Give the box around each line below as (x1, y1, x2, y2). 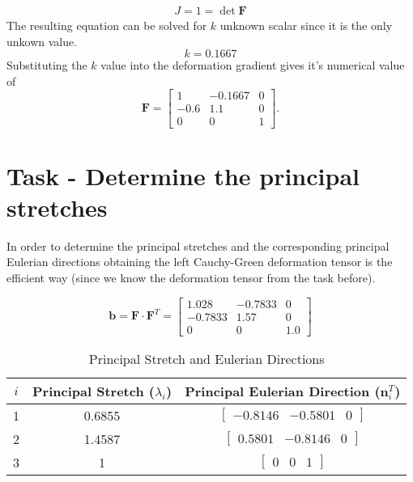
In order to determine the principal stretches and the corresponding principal (6, 237, 390, 254)
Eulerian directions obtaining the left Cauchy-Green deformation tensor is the (6, 253, 393, 270)
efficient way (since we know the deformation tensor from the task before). (6, 269, 376, 285)
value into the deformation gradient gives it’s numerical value (100, 57, 405, 74)
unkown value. (6, 32, 78, 49)
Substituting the (6, 57, 87, 74)
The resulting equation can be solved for (6, 17, 207, 34)
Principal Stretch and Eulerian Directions (88, 349, 325, 368)
